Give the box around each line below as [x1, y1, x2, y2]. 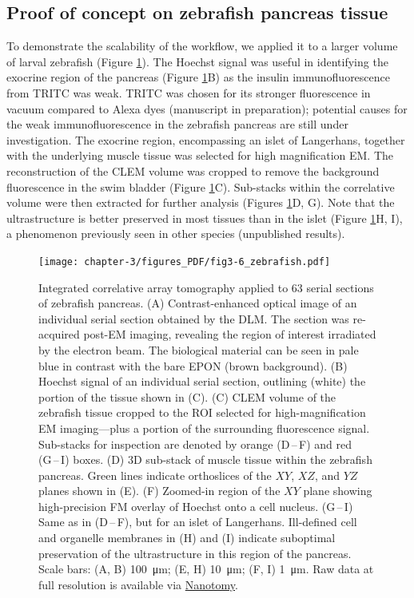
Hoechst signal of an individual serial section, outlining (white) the [38, 373, 366, 390]
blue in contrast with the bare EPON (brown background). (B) [38, 357, 348, 374]
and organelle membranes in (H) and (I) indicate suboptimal [38, 529, 336, 546]
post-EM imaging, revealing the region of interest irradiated [83, 326, 376, 343]
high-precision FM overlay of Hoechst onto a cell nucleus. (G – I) [38, 497, 353, 514]
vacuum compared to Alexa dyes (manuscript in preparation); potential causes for [6, 100, 408, 117]
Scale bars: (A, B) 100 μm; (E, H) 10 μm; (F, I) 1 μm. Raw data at [38, 560, 374, 577]
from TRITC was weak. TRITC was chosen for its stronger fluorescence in [6, 84, 371, 101]
